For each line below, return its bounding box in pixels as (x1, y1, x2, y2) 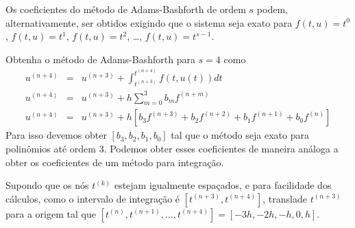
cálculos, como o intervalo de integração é (5, 191, 180, 205)
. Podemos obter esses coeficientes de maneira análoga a (103, 141, 339, 155)
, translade (262, 191, 307, 205)
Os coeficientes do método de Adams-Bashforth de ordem (5, 2, 246, 16)
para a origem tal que (5, 206, 96, 220)
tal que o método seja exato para (171, 128, 309, 142)
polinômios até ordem (5, 141, 96, 155)
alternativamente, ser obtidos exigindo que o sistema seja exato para (5, 15, 293, 30)
